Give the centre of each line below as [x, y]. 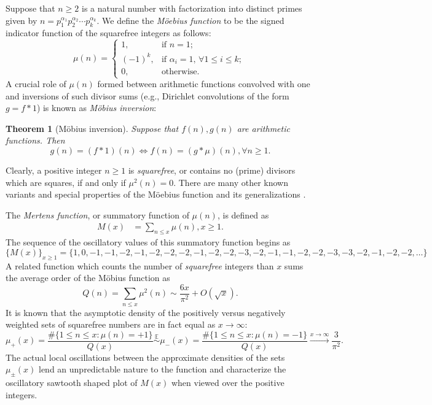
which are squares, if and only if [66, 182]
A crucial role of [36, 84]
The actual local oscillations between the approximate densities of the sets [145, 357]
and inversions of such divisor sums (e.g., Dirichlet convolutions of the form [147, 95]
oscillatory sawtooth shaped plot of [72, 383]
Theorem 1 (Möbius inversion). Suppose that [92, 128]
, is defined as [243, 214]
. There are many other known [231, 182]
